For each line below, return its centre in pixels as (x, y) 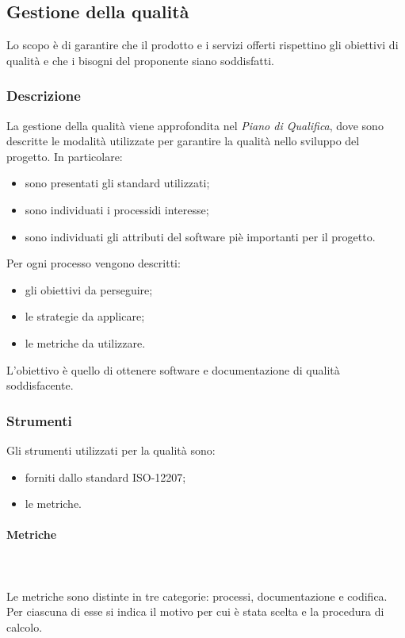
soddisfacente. (40, 385)
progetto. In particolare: (65, 156)
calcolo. (25, 626)
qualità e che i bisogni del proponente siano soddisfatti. (140, 60)
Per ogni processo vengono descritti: (94, 263)
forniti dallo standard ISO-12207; (105, 477)
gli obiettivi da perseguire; (89, 289)
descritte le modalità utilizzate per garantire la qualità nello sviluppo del (183, 141)
